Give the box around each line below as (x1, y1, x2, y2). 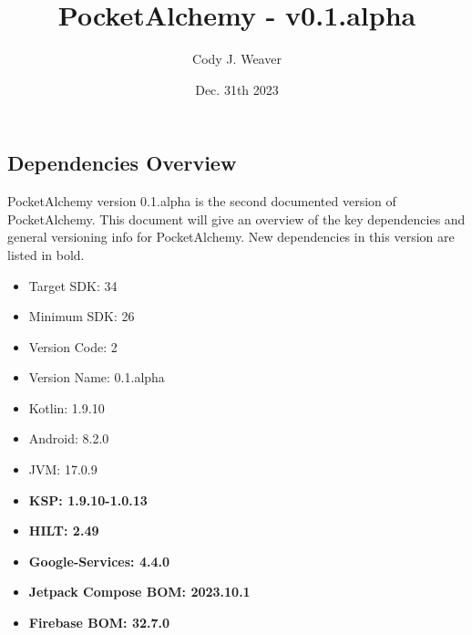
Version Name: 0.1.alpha (28, 368, 165, 387)
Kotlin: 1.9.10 (28, 398, 105, 417)
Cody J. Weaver (192, 49, 282, 68)
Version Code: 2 (28, 337, 118, 356)
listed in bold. (7, 245, 85, 264)
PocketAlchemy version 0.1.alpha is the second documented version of (7, 192, 396, 211)
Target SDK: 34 (28, 276, 118, 295)
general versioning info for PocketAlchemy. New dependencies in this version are (7, 227, 455, 246)
